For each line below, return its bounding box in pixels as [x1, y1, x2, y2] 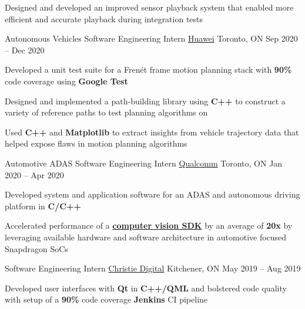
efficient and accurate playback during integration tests [5, 12, 203, 25]
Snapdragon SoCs [5, 242, 68, 254]
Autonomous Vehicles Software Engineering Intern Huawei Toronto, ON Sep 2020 [5, 32, 298, 45]
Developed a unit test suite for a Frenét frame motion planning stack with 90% [5, 63, 292, 76]
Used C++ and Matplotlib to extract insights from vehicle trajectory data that [5, 125, 299, 138]
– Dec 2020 [5, 43, 45, 56]
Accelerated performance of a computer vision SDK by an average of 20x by [5, 219, 293, 232]
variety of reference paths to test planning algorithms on [5, 106, 208, 118]
